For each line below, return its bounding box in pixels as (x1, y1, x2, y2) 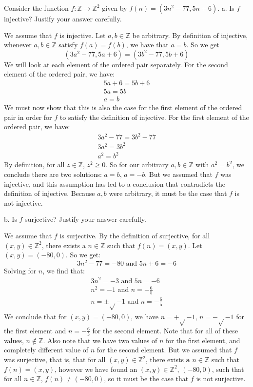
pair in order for (4, 112, 52, 122)
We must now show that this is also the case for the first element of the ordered (4, 102, 242, 113)
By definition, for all (4, 159, 65, 170)
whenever (4, 39, 32, 50)
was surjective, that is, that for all (4, 354, 106, 364)
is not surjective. (196, 373, 246, 384)
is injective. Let (59, 30, 106, 40)
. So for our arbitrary (105, 159, 169, 170)
